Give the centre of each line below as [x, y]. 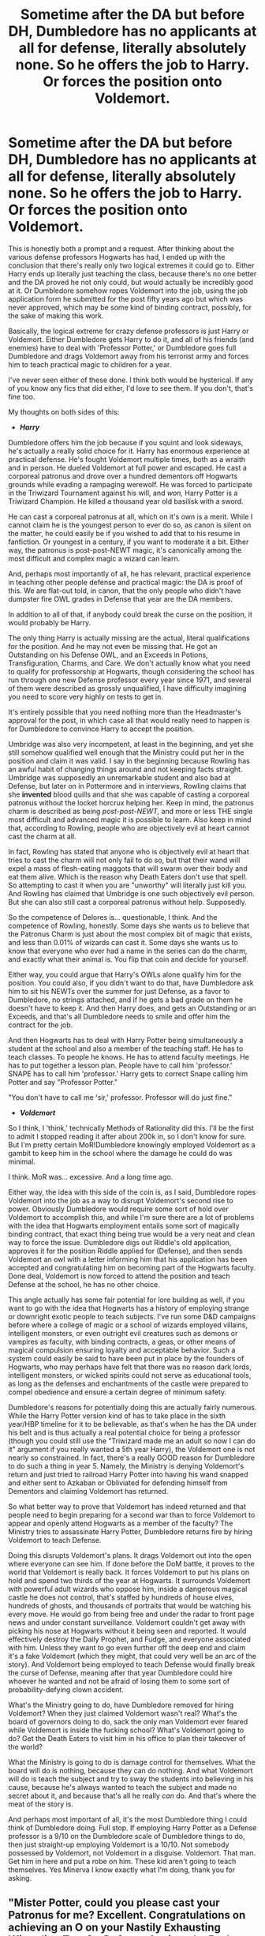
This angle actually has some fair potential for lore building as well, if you [127, 1300]
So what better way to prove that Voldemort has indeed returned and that [127, 1506]
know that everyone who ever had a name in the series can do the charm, [128, 951]
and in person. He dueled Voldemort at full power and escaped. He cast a [127, 467]
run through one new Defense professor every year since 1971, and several [130, 680]
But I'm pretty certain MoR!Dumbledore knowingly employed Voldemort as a [132, 1144]
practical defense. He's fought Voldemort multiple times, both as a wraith [127, 459]
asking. [20, 1878]
